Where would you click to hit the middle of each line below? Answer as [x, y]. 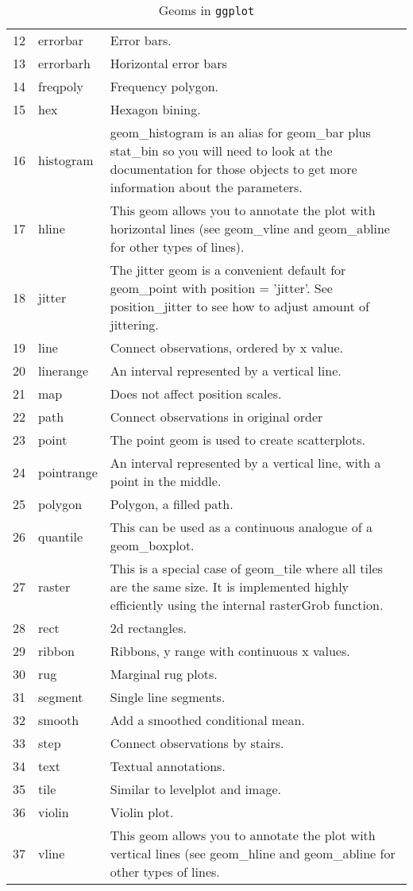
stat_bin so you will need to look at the [221, 150]
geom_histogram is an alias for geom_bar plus [240, 132]
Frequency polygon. [164, 86]
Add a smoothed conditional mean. [207, 720]
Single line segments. [168, 697]
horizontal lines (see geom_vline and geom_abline [250, 228]
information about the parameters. [206, 187]
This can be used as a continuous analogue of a [241, 527]
